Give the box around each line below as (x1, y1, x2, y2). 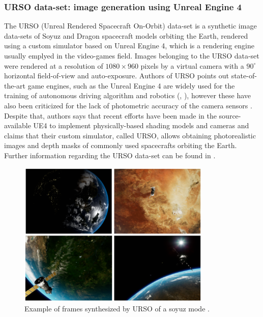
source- (219, 110, 241, 121)
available (4, 120, 31, 131)
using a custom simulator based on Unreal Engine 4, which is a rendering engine (4, 40, 254, 51)
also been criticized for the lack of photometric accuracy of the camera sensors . (4, 100, 252, 110)
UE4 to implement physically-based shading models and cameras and (33, 120, 249, 131)
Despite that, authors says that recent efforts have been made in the (4, 110, 217, 121)
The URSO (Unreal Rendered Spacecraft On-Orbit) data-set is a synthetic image (4, 20, 257, 31)
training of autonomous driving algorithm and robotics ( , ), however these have (4, 90, 251, 101)
